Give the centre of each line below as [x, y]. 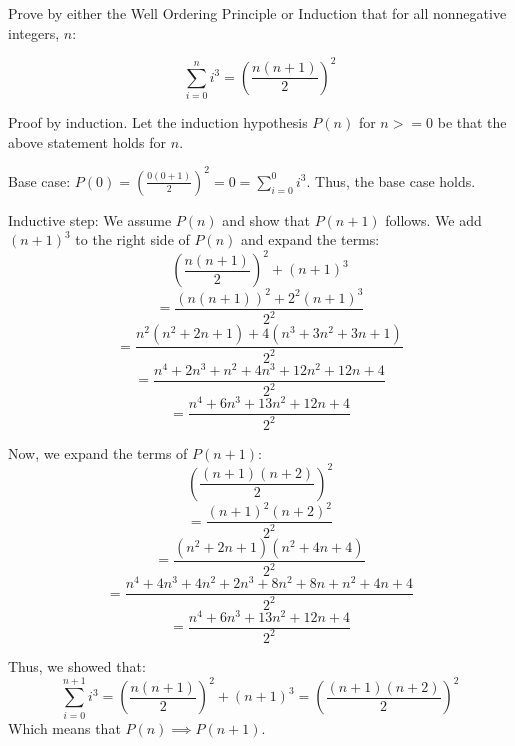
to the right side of [132, 239]
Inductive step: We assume [90, 219]
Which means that [64, 727]
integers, [34, 32]
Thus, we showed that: [77, 665]
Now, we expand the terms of [98, 452]
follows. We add [433, 219]
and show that [266, 219]
